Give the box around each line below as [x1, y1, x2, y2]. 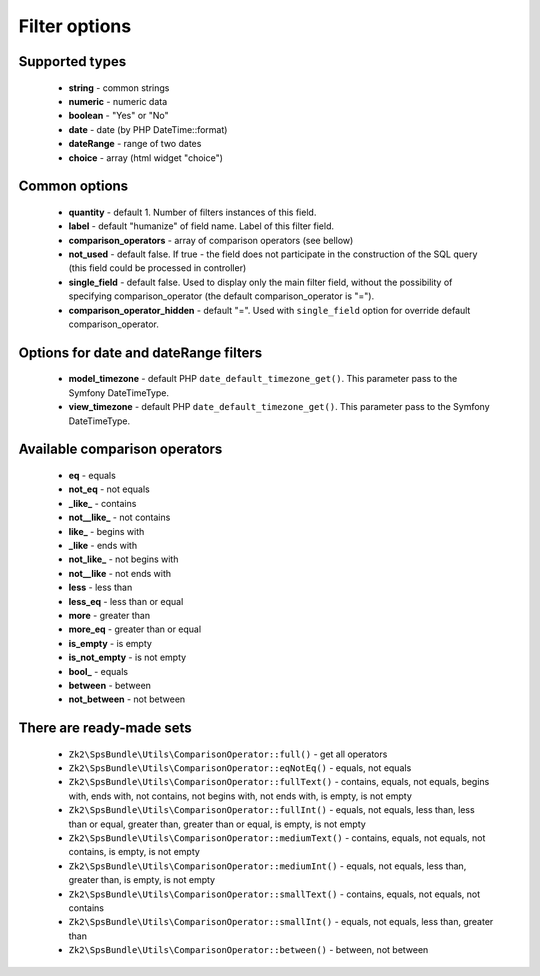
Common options [18, 178, 129, 195]
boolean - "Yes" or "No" [68, 110, 169, 122]
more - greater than [68, 609, 150, 621]
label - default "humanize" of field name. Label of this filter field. [68, 220, 335, 232]
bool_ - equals [68, 665, 129, 677]
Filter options [18, 15, 132, 37]
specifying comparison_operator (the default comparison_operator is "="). [68, 290, 375, 302]
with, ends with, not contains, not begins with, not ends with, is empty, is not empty [68, 790, 412, 802]
